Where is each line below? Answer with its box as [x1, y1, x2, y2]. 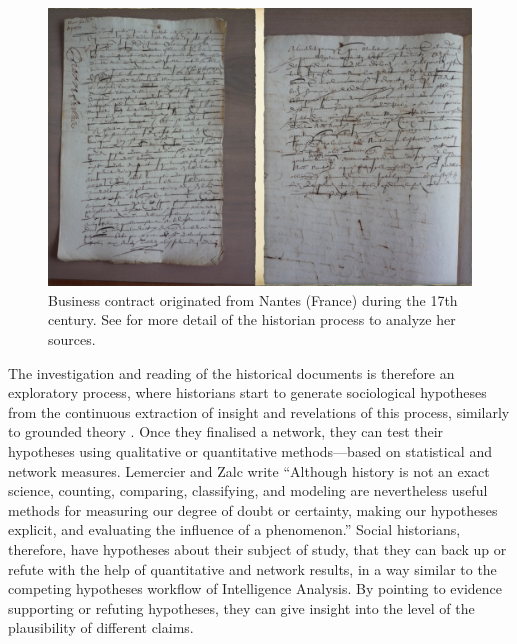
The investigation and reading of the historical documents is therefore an [8, 362, 455, 383]
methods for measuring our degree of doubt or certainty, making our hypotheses [8, 499, 498, 520]
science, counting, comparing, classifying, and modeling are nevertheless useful [8, 480, 488, 501]
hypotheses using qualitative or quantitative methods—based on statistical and [8, 441, 492, 461]
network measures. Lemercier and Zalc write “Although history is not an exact [8, 460, 490, 481]
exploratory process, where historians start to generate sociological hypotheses [8, 382, 487, 403]
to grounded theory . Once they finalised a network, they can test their [8, 421, 444, 442]
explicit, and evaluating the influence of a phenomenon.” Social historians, [8, 519, 461, 540]
